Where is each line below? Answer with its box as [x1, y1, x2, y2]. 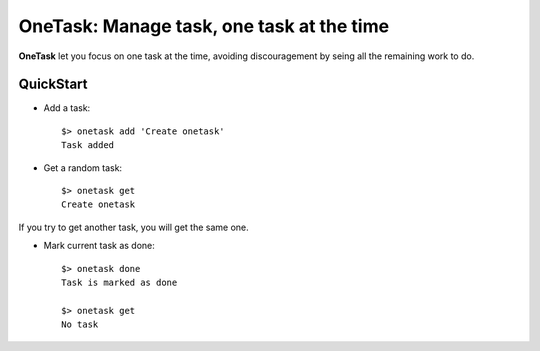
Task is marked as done [61, 276, 178, 288]
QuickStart [18, 76, 89, 93]
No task [61, 319, 99, 330]
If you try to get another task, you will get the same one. [18, 221, 249, 233]
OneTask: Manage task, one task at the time [18, 15, 390, 37]
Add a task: [43, 102, 91, 114]
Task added [61, 140, 115, 151]
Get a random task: [43, 161, 123, 174]
